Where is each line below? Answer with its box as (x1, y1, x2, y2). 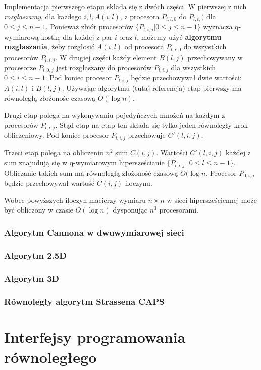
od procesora (124, 41, 164, 52)
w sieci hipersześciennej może (167, 194, 257, 205)
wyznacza (203, 21, 233, 32)
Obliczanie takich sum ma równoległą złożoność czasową (4, 167, 178, 178)
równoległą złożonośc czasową (4, 92, 96, 103)
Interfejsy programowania (4, 327, 186, 347)
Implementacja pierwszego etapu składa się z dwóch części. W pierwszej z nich (4, 1, 247, 11)
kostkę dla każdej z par (41, 31, 113, 42)
